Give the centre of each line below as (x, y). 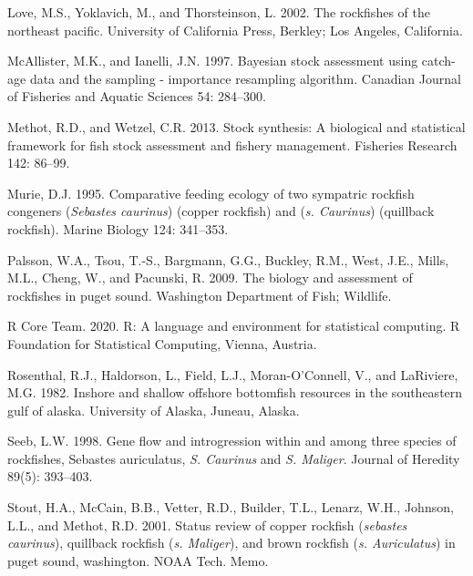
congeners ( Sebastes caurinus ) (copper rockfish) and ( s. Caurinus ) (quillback (221, 211)
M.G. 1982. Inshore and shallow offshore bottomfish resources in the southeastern (235, 392)
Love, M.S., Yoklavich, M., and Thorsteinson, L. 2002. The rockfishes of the (219, 12)
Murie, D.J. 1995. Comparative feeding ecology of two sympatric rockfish (211, 193)
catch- (438, 61)
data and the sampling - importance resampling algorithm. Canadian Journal (245, 78)
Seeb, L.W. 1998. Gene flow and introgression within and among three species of (232, 441)
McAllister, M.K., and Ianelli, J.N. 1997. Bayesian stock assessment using (213, 61)
